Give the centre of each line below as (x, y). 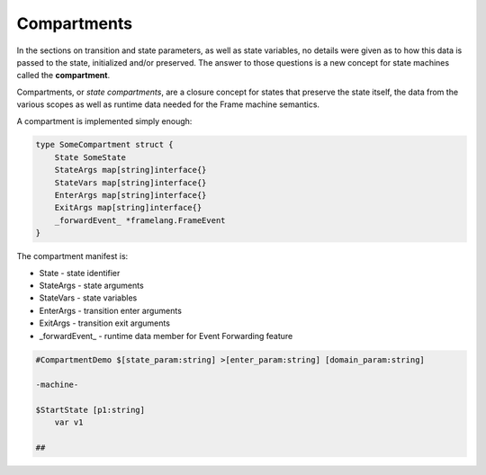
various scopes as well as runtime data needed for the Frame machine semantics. (168, 104)
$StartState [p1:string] (90, 410)
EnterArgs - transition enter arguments (110, 310)
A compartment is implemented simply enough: (104, 121)
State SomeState (90, 157)
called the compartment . (63, 76)
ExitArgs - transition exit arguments (105, 323)
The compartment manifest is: (72, 256)
